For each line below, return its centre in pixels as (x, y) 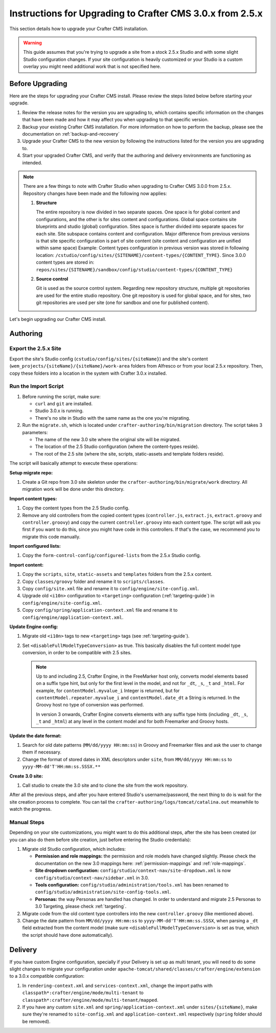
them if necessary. (42, 752)
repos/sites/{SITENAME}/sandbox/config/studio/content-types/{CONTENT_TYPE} (134, 270)
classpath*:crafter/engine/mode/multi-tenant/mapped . (90, 1000)
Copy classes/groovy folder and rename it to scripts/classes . (93, 582)
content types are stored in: (65, 262)
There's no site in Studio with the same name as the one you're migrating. (113, 418)
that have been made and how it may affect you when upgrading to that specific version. (116, 120)
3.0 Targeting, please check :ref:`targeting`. (81, 907)
